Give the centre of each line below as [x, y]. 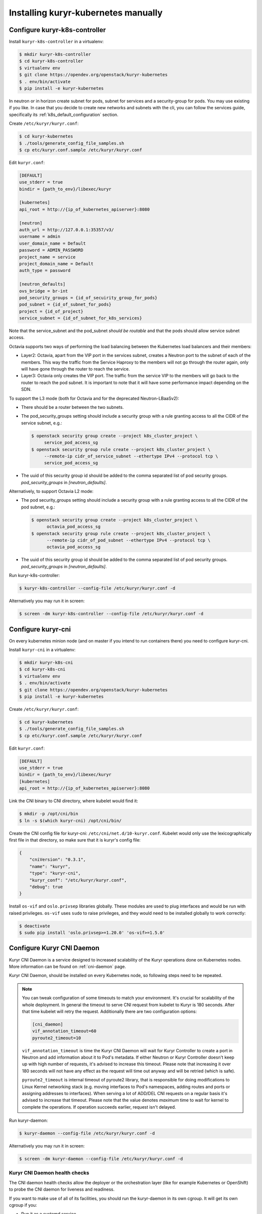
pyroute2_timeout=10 [57, 1038]
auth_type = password [45, 270]
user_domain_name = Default [52, 243]
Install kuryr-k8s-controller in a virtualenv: [56, 42]
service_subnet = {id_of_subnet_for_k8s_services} [81, 318]
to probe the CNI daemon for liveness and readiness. [62, 1189]
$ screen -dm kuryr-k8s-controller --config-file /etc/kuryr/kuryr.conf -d [111, 614]
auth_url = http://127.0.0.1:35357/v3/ [66, 230]
